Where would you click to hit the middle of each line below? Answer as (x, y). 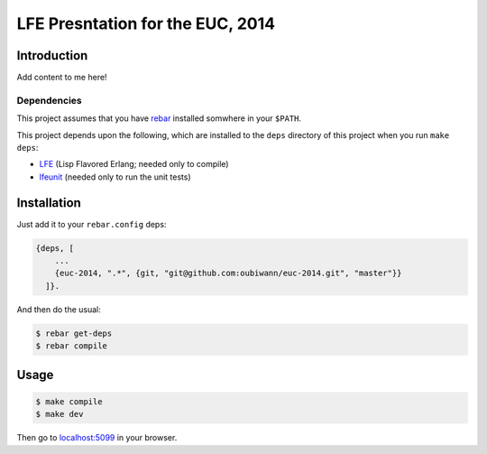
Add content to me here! (62, 78)
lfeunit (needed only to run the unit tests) (115, 177)
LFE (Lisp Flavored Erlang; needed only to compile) (134, 164)
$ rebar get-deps (74, 333)
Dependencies (50, 100)
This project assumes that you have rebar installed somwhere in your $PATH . (159, 118)
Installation (49, 203)
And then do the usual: (59, 309)
